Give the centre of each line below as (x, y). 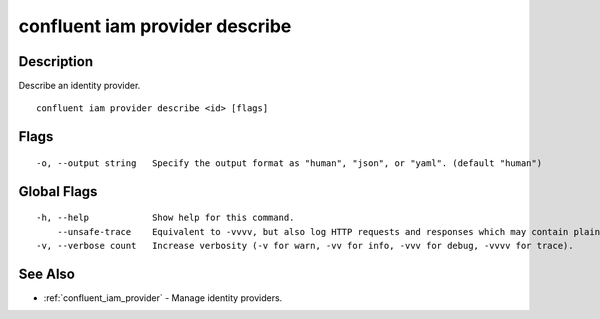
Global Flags (58, 191)
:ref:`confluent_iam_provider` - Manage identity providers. (163, 297)
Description (56, 61)
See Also (46, 273)
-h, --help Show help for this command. (165, 218)
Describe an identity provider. (79, 86)
